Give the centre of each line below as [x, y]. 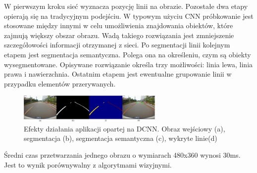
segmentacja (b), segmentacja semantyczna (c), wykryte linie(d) [121, 138]
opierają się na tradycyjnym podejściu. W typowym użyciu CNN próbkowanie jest [129, 16]
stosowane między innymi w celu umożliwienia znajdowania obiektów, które [119, 25]
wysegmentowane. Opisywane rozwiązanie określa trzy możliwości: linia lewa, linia [128, 64]
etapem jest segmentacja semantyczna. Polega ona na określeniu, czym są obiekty [128, 54]
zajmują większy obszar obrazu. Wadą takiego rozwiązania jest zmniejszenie [119, 35]
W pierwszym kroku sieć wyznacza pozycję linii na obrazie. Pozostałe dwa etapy [126, 6]
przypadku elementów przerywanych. [60, 83]
